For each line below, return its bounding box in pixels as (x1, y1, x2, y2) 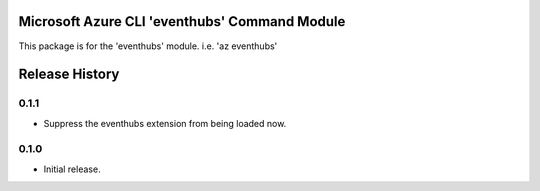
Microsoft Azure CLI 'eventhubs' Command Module (18, 13, 346, 30)
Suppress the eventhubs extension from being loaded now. (43, 117, 287, 129)
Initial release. (43, 163, 101, 175)
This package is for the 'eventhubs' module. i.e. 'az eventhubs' (18, 40, 278, 52)
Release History (18, 66, 120, 83)
